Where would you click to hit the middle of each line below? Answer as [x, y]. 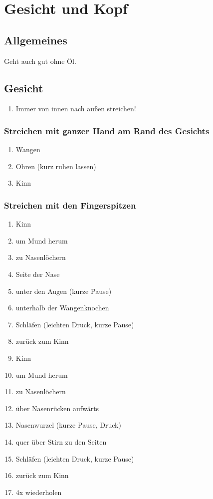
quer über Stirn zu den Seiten [61, 441]
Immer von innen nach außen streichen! [76, 109]
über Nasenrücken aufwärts [57, 408]
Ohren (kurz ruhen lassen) [56, 166]
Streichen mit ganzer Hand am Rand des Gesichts [107, 130]
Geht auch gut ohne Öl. [40, 61]
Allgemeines [36, 40]
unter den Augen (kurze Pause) [64, 291]
